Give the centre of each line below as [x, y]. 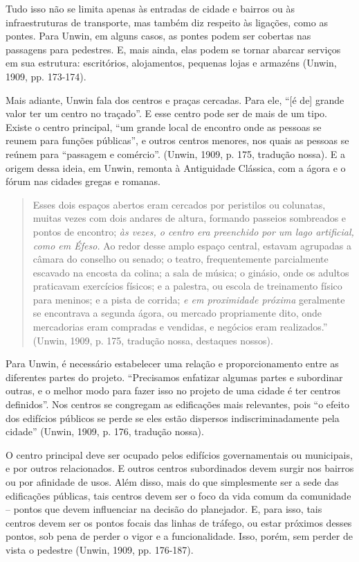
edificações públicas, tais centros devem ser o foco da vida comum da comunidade [178, 495]
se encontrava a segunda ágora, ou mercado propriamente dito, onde [177, 313]
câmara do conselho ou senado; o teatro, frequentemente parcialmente [181, 259]
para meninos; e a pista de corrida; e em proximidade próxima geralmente [189, 299]
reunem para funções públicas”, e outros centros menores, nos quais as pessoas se [177, 140]
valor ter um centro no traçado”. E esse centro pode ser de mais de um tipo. [167, 113]
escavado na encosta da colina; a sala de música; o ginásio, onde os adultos [191, 272]
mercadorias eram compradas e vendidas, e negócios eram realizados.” [180, 327]
